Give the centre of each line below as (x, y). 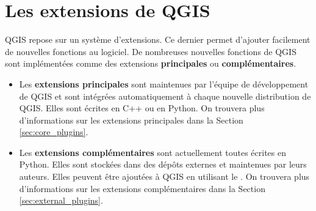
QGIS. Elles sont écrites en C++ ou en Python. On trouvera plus (142, 108)
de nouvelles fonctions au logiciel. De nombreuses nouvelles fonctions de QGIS (151, 51)
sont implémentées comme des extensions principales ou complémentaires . (151, 63)
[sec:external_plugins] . (61, 200)
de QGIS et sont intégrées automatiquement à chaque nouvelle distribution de (165, 96)
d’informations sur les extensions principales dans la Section (131, 120)
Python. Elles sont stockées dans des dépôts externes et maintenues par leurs (163, 164)
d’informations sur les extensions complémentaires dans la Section (142, 188)
